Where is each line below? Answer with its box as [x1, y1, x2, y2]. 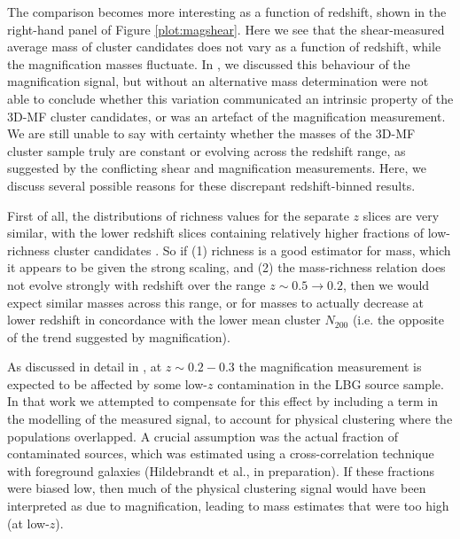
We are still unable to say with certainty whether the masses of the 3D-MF [7, 124, 416, 143]
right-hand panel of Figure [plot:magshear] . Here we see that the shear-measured [7, 20, 445, 38]
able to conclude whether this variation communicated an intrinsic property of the [7, 89, 454, 107]
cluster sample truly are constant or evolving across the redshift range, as [7, 141, 406, 160]
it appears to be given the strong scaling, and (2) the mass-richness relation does [7, 258, 446, 277]
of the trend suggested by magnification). [7, 327, 230, 346]
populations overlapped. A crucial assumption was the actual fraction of [7, 426, 399, 445]
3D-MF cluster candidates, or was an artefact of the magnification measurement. [7, 106, 446, 125]
